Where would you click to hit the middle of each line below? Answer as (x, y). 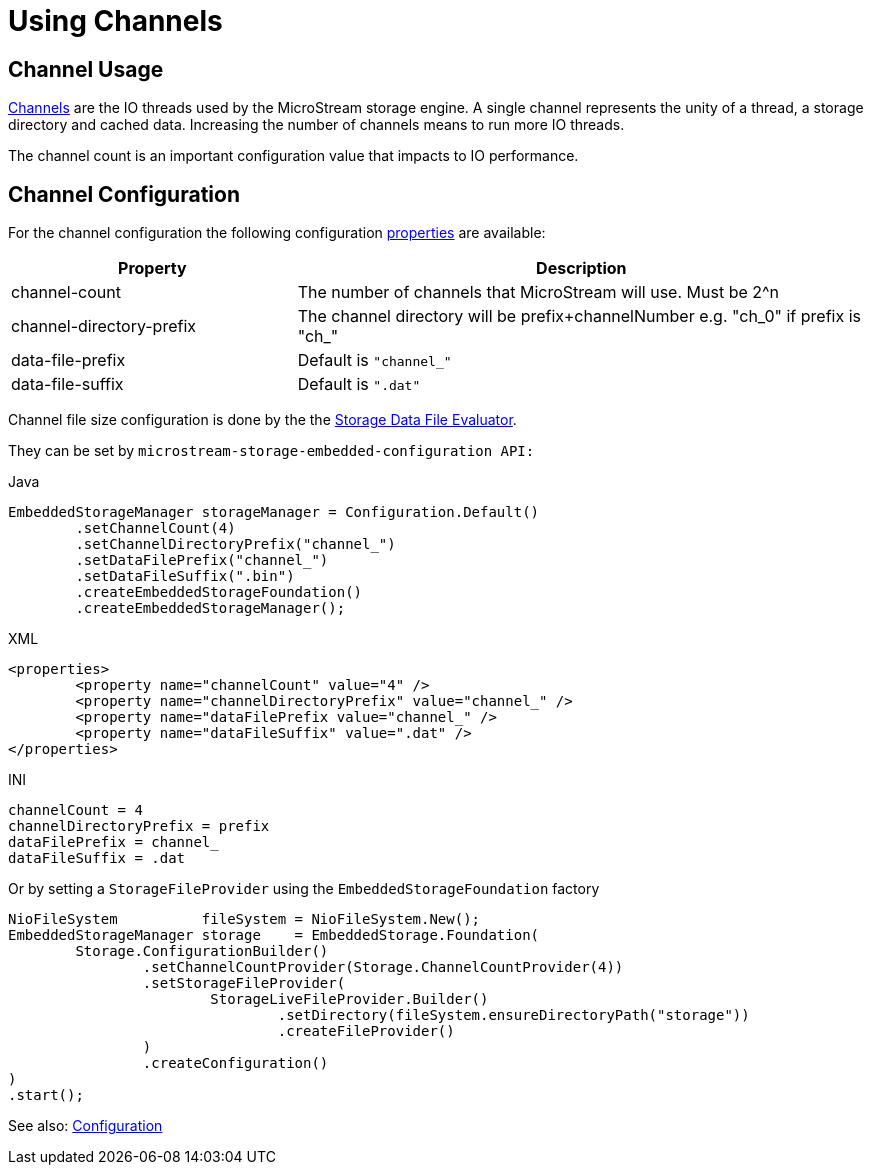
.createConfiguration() (235, 1063)
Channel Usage (86, 69)
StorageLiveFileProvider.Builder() (349, 999)
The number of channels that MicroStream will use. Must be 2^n (538, 292)
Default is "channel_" (374, 360)
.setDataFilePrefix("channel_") (202, 560)
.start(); (46, 1095)
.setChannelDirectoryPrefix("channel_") (235, 544)
